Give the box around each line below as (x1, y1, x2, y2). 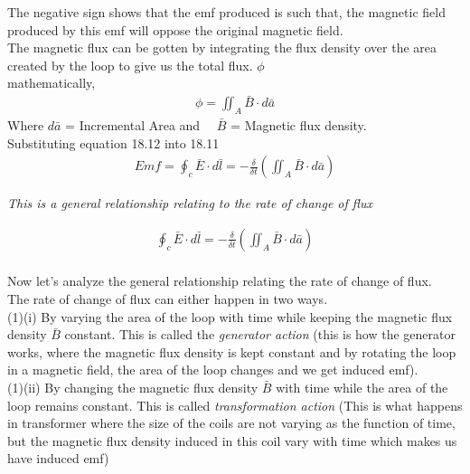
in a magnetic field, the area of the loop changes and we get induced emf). (7, 360, 418, 379)
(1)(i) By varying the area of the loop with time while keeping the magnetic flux (7, 307, 453, 326)
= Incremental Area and (65, 116, 201, 135)
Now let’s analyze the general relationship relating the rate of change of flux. (7, 271, 432, 290)
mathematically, (7, 73, 96, 92)
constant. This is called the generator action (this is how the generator (64, 325, 456, 344)
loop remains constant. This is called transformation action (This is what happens (7, 395, 463, 414)
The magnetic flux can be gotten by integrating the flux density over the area (7, 38, 437, 57)
